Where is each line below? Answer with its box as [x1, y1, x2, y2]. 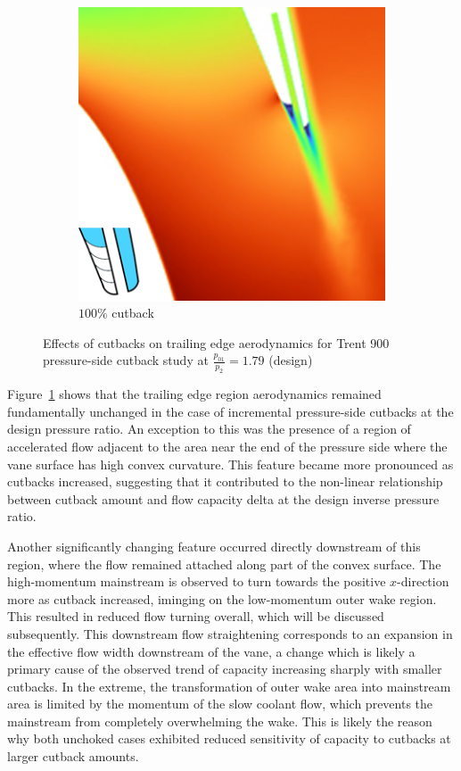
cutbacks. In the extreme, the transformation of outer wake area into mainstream [7, 676, 451, 695]
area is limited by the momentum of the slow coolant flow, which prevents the [7, 694, 433, 713]
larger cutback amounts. [7, 747, 139, 766]
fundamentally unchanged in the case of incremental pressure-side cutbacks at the [7, 402, 454, 420]
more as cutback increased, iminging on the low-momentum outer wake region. [7, 589, 437, 608]
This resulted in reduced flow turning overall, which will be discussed [7, 607, 384, 626]
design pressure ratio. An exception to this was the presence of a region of [7, 419, 411, 438]
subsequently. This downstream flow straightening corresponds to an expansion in [7, 624, 453, 642]
